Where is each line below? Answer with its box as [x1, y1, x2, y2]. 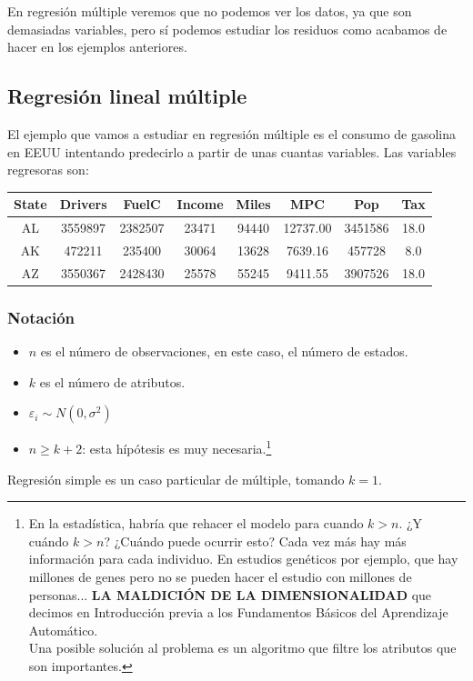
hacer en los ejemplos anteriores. [7, 37, 187, 56]
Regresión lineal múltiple [7, 82, 247, 110]
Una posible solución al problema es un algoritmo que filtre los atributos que [28, 638, 457, 657]
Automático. [28, 620, 98, 639]
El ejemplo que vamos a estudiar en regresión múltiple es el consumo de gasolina [7, 124, 457, 143]
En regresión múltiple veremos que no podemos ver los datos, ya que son [7, 2, 412, 20]
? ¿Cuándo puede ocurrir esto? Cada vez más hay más [104, 531, 407, 550]
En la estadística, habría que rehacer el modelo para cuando [28, 514, 364, 533]
